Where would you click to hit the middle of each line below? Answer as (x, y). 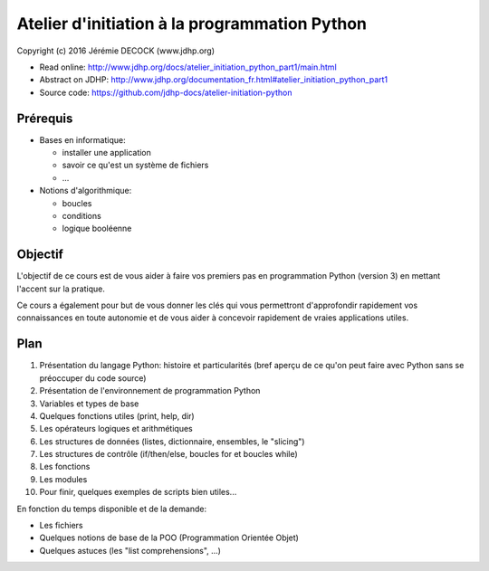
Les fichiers (61, 526)
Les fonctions (65, 467)
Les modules (63, 479)
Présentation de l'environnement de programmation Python (150, 391)
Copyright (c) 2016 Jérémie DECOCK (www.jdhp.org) (116, 51)
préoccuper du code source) (93, 378)
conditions (81, 215)
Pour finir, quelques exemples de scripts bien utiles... (138, 492)
